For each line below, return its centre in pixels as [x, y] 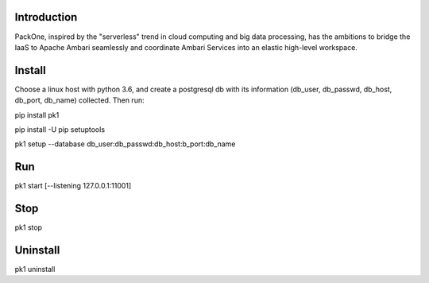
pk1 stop [29, 227]
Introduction [46, 17]
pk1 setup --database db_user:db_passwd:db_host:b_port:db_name [125, 144]
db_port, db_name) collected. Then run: [79, 100]
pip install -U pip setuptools [60, 129]
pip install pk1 [37, 114]
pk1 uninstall [35, 269]
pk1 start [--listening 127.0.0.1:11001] [73, 186]
